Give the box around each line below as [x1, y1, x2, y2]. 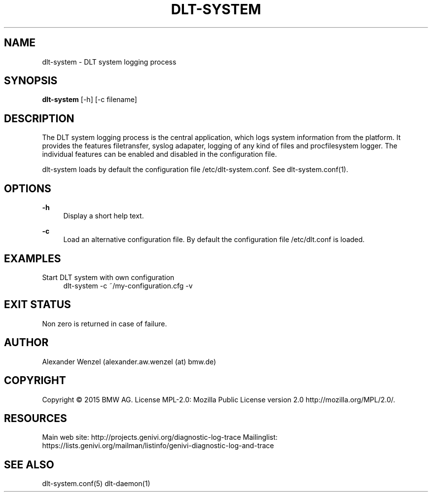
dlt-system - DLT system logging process [42, 57, 177, 66]
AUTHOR [4, 336, 49, 349]
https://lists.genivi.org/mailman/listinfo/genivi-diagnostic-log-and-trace [42, 441, 274, 450]
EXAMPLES [4, 252, 61, 265]
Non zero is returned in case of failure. [42, 319, 167, 328]
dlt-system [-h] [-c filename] [42, 95, 137, 104]
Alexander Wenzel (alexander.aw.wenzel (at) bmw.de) [42, 357, 216, 366]
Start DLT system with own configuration [42, 273, 175, 282]
